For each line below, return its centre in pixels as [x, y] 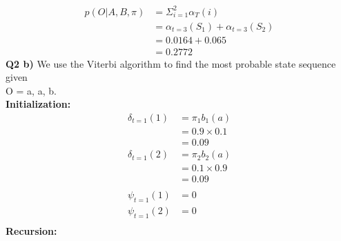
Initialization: [38, 104]
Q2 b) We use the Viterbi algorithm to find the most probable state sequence [171, 63]
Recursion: [31, 230]
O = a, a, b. [31, 90]
